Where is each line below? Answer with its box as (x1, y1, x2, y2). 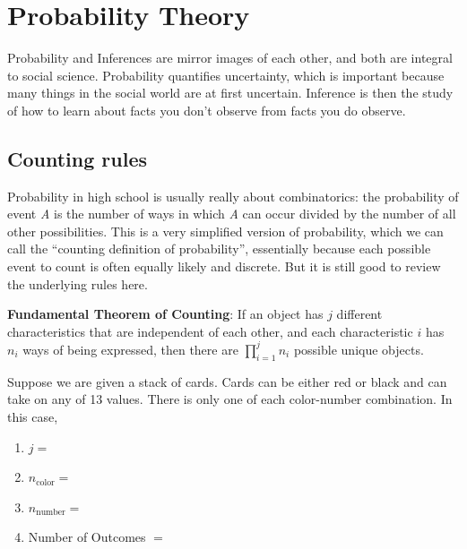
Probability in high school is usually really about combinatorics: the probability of (7, 186, 459, 205)
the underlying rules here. (7, 274, 148, 293)
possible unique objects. (293, 339, 424, 358)
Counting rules (7, 144, 147, 172)
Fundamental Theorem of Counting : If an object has (7, 305, 324, 323)
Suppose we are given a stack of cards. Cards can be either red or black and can (7, 372, 447, 390)
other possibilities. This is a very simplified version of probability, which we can (7, 221, 444, 240)
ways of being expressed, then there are (22, 339, 238, 358)
